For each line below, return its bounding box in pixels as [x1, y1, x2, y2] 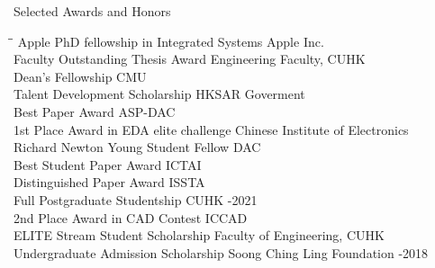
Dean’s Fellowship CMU [14, 67, 147, 85]
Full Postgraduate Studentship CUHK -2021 [14, 190, 258, 209]
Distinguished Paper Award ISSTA [14, 173, 205, 192]
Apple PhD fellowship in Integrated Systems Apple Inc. [17, 31, 324, 50]
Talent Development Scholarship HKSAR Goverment [14, 85, 305, 103]
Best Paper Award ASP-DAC [14, 102, 176, 121]
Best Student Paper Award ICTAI [14, 155, 202, 174]
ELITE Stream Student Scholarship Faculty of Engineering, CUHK [14, 226, 385, 245]
